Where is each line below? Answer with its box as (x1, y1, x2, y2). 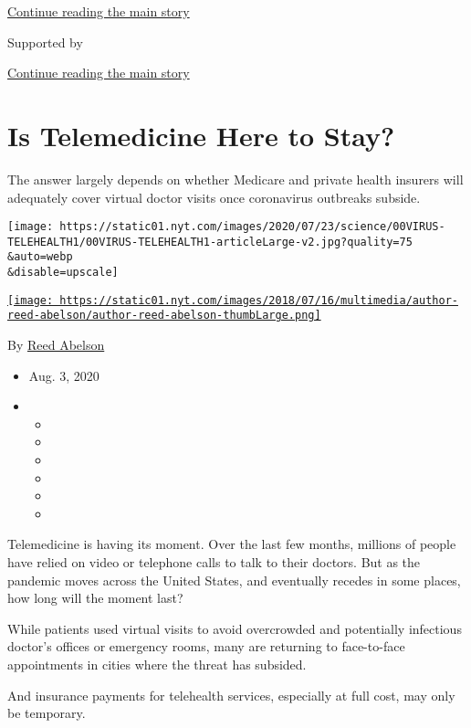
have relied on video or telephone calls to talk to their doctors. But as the (7, 552, 421, 571)
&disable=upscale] (7, 266, 119, 280)
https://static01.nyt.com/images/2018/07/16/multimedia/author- (59, 293, 458, 307)
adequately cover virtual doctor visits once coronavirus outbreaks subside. (7, 187, 421, 206)
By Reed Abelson (7, 335, 105, 354)
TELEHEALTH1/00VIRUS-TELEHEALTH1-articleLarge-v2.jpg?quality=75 (7, 235, 413, 248)
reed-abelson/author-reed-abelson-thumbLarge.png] (7, 309, 321, 322)
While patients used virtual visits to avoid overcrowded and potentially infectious (7, 618, 462, 638)
